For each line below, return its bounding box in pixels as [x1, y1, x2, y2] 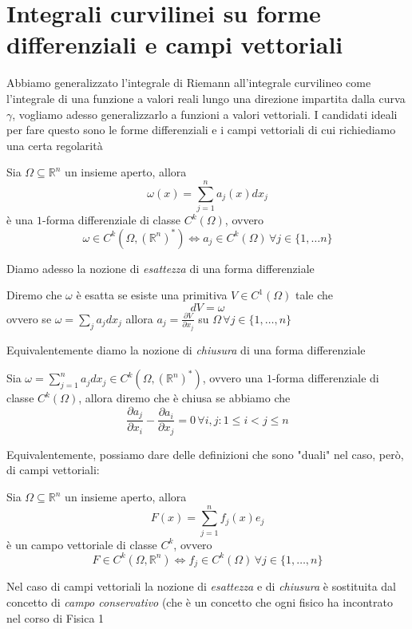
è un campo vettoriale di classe [6, 536, 157, 552]
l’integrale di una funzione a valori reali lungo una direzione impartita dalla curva [6, 89, 406, 106]
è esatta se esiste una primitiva [76, 287, 228, 303]
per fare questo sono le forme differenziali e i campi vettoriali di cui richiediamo [6, 121, 396, 138]
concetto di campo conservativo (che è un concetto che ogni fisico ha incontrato [6, 593, 393, 610]
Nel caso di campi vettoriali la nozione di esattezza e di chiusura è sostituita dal [6, 578, 397, 595]
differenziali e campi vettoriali [6, 28, 343, 61]
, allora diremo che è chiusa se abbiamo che [78, 390, 291, 406]
